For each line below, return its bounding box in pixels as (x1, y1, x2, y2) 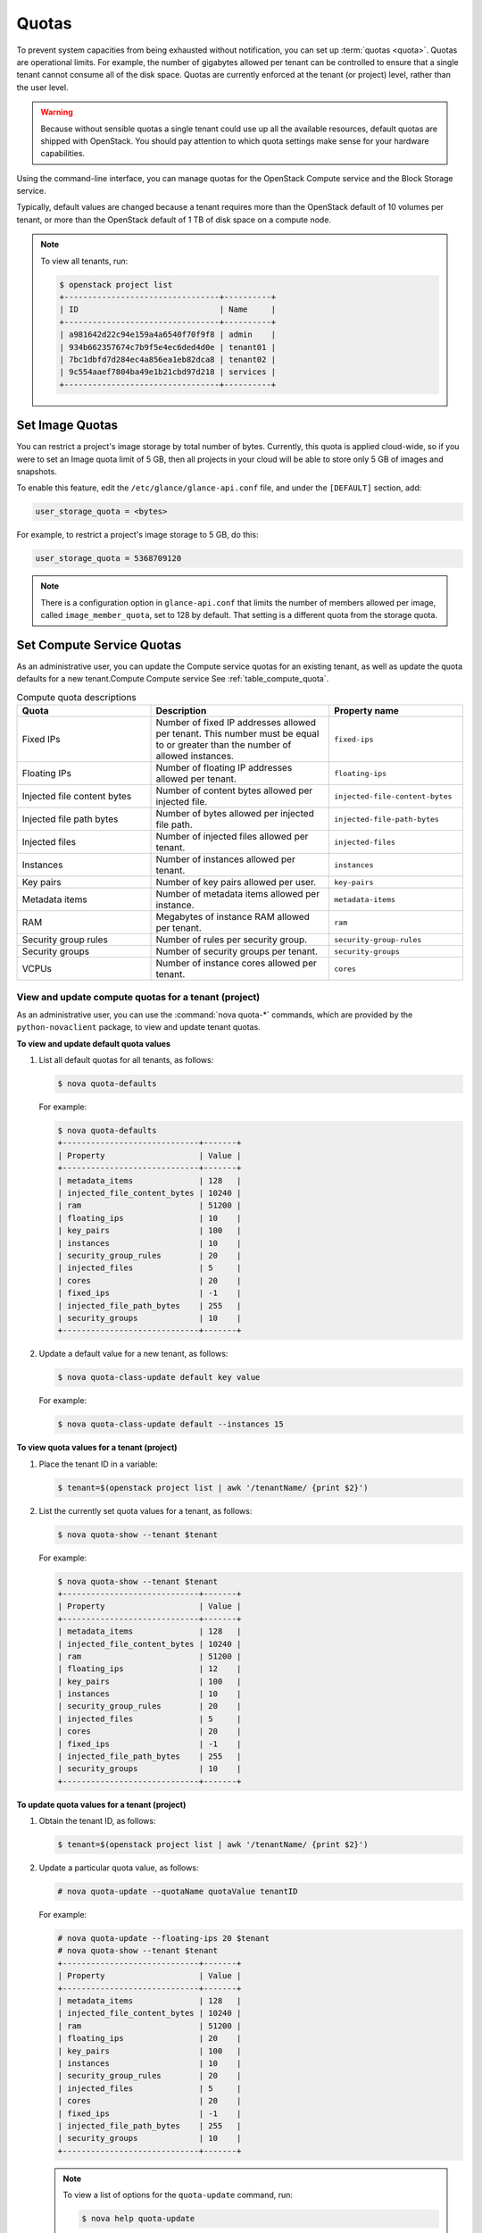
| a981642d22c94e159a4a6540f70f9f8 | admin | (59, 330, 277, 339)
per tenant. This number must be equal (155, 728, 320, 740)
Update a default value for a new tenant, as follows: (38, 1349, 229, 1359)
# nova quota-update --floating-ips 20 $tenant (57, 1934, 270, 1944)
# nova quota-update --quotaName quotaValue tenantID (57, 1886, 298, 1897)
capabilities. (40, 148, 85, 159)
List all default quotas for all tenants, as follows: (38, 1055, 214, 1066)
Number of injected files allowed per (155, 831, 309, 843)
